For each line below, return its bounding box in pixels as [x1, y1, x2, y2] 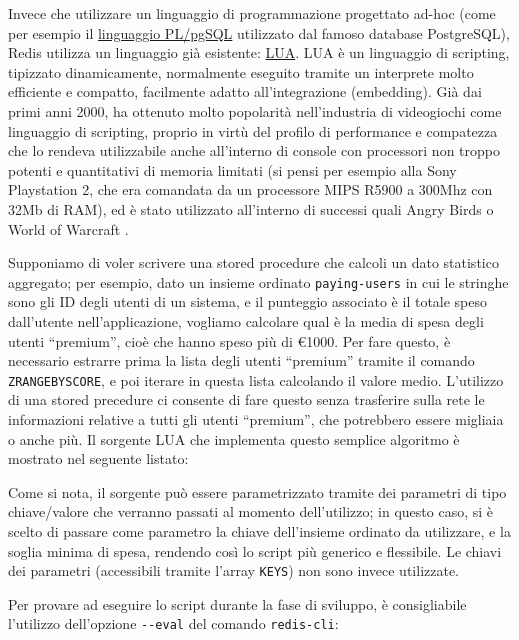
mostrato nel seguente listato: [8, 448, 189, 469]
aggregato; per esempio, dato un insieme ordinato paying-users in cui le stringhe [8, 271, 509, 292]
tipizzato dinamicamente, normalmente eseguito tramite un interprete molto [8, 61, 474, 82]
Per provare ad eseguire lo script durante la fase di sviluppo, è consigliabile [8, 593, 467, 614]
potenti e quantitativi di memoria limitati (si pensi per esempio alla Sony [8, 159, 457, 180]
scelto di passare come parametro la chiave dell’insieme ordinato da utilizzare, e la [8, 520, 511, 541]
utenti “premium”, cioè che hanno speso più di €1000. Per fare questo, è [8, 330, 451, 351]
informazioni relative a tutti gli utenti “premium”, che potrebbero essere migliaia [8, 409, 504, 429]
